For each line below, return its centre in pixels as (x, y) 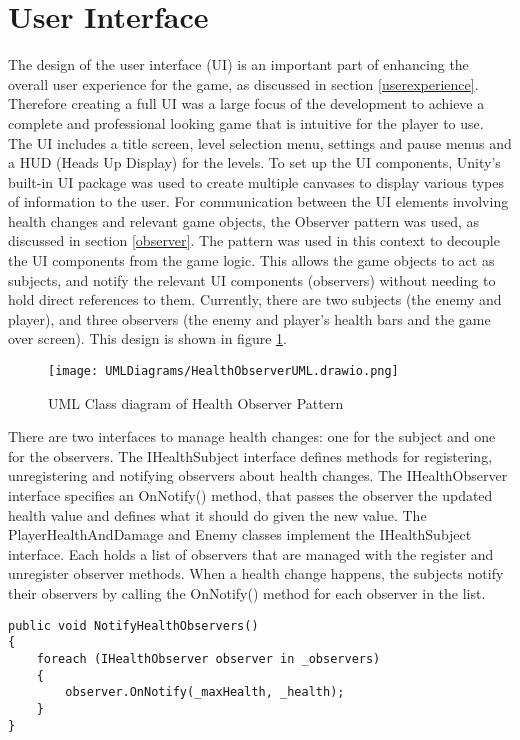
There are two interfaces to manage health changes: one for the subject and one (252, 436)
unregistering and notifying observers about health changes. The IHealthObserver (258, 475)
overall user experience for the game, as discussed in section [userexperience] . (243, 83)
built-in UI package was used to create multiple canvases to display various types (256, 181)
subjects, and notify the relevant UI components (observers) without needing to (252, 279)
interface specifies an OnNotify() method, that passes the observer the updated (250, 495)
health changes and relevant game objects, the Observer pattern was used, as (244, 220)
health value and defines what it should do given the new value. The (217, 514)
